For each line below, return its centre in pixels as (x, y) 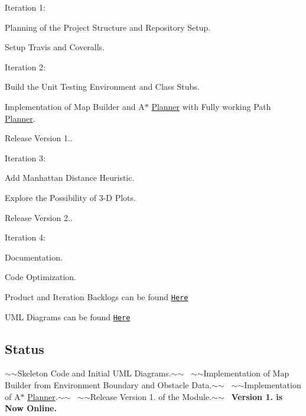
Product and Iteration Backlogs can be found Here (97, 296)
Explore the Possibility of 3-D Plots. (70, 197)
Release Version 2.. (39, 217)
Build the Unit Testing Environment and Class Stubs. (102, 87)
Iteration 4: (25, 237)
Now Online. (31, 408)
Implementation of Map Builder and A (75, 106)
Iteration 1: (25, 7)
